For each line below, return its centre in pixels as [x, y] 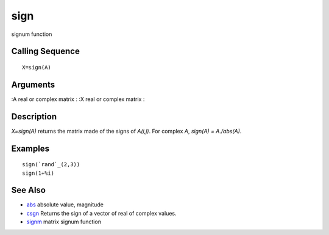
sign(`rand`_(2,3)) [51, 165]
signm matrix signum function [64, 222]
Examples [30, 148]
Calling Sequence [46, 51]
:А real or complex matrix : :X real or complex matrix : [78, 99]
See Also [28, 190]
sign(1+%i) [38, 173]
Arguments [33, 84]
